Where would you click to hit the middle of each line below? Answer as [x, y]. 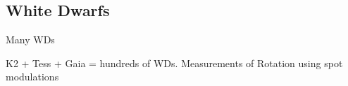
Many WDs [30, 40]
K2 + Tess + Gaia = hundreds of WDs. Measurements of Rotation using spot [174, 63]
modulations [32, 77]
